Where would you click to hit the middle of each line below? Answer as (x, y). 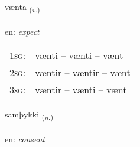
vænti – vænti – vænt (79, 55)
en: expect (22, 31)
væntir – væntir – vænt (83, 73)
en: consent (25, 139)
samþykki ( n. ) (29, 115)
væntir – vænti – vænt (81, 90)
